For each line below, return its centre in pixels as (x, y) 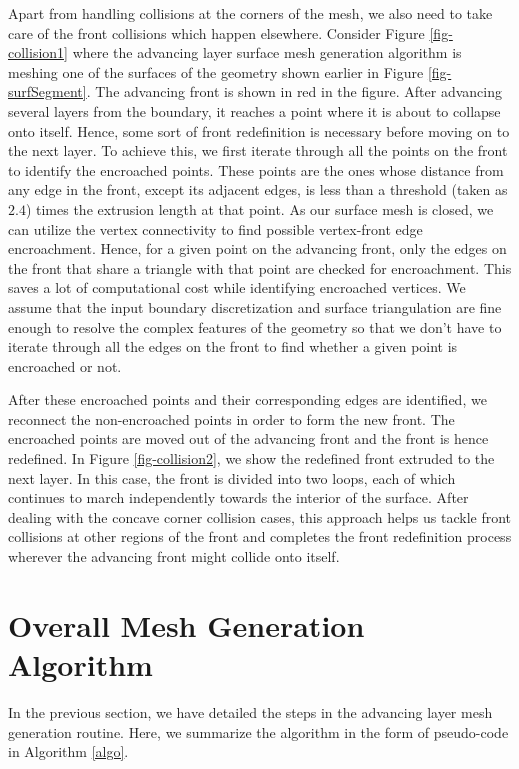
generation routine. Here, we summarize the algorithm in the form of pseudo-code (258, 731)
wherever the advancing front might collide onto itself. (174, 556)
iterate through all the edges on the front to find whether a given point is (233, 346)
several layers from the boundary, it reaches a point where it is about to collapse (254, 110)
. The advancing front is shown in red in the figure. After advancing (294, 91)
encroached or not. (65, 365)
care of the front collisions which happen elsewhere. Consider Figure (216, 32)
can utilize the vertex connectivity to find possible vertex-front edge (215, 228)
